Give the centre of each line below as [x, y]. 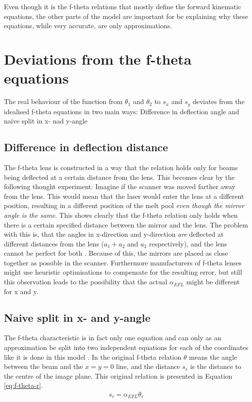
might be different [213, 282]
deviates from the [218, 101]
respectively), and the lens [188, 243]
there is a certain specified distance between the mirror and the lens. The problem [126, 224]
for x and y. [21, 291]
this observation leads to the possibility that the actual [86, 282]
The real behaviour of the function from [63, 101]
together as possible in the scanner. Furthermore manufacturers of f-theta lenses [123, 262]
